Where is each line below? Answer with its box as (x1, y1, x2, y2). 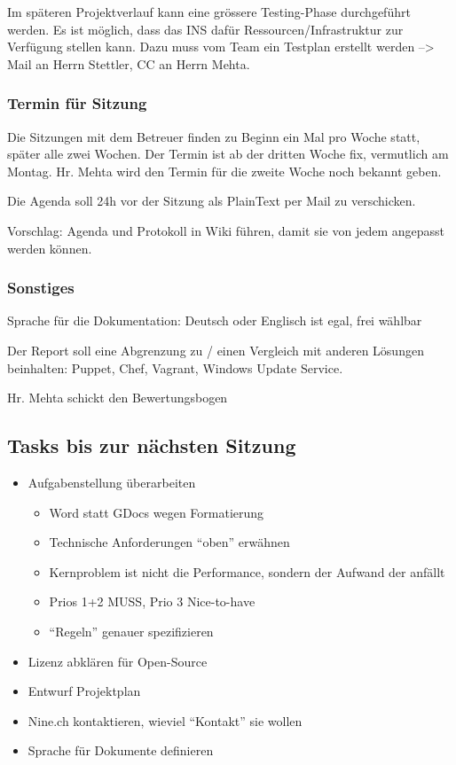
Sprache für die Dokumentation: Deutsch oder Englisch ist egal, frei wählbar (7, 311, 422, 330)
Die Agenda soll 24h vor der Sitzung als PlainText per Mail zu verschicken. (7, 191, 416, 210)
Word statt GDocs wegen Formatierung (49, 503, 264, 521)
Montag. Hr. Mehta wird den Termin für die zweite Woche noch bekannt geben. (7, 161, 442, 180)
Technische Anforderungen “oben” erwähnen (49, 533, 290, 551)
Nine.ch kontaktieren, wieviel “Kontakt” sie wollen (28, 711, 303, 730)
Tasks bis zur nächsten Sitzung (7, 432, 296, 459)
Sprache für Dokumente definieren (28, 741, 214, 760)
